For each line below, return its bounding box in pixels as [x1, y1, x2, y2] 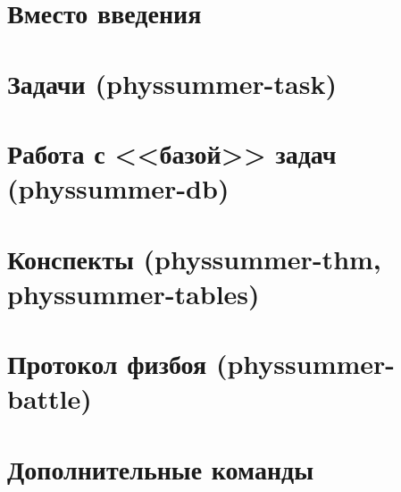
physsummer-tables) [7, 275, 260, 311]
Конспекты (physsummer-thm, [7, 240, 381, 276]
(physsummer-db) [7, 170, 230, 207]
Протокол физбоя [7, 345, 207, 382]
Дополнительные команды [7, 450, 314, 487]
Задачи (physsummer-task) [7, 64, 337, 101]
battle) [7, 380, 92, 417]
